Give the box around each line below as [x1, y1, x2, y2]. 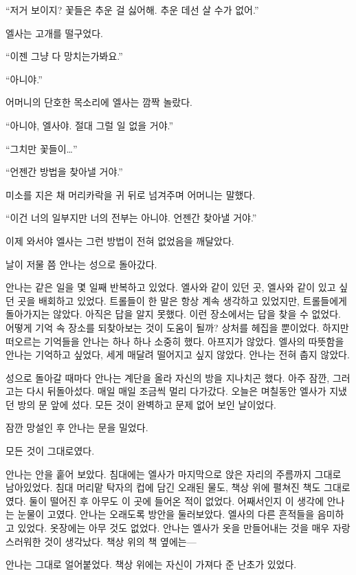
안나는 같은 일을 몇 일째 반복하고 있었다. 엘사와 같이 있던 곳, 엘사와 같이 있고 [5, 280, 336, 294]
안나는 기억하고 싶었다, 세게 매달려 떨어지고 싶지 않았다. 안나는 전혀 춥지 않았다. [5, 347, 350, 362]
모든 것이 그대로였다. [5, 444, 95, 458]
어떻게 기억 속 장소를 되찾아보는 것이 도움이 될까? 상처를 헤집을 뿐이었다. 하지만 [5, 320, 349, 334]
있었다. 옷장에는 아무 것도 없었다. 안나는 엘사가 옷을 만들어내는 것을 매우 [17, 521, 330, 535]
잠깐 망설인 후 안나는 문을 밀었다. [5, 420, 148, 435]
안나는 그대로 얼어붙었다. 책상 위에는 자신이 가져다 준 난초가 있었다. [5, 557, 297, 572]
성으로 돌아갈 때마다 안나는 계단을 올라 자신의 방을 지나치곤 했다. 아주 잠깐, [5, 370, 330, 384]
